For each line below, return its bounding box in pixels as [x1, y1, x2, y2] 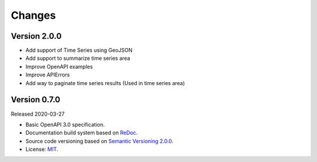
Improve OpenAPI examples [25, 63, 93, 70]
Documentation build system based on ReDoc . [25, 129, 138, 136]
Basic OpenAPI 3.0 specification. [25, 121, 105, 128]
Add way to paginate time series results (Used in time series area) [25, 79, 185, 86]
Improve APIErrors [25, 71, 70, 79]
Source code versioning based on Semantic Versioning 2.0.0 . [25, 137, 174, 144]
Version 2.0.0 [11, 31, 62, 41]
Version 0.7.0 [11, 95, 61, 105]
